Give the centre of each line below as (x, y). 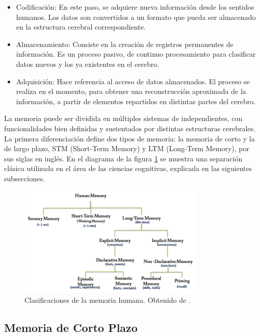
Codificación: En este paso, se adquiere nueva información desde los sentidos (135, 7)
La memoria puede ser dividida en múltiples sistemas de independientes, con (123, 118)
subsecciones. (24, 178)
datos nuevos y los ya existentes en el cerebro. (88, 64)
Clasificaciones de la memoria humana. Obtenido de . (108, 300)
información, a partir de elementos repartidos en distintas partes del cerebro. (136, 101)
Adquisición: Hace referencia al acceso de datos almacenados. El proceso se (133, 81)
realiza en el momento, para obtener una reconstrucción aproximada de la (131, 91)
